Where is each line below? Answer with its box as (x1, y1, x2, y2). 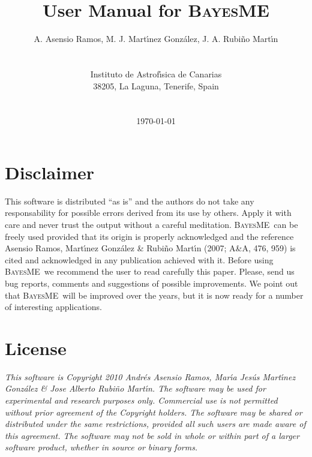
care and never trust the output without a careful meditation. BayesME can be (5, 218, 298, 230)
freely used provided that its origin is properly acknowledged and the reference (5, 230, 294, 242)
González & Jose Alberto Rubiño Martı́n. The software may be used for (5, 382, 266, 395)
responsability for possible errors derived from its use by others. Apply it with (5, 206, 292, 219)
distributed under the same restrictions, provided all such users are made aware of (5, 417, 306, 430)
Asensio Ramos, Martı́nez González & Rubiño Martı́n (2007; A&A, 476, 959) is (5, 242, 296, 254)
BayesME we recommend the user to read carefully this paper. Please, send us (5, 265, 295, 278)
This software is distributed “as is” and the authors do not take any (5, 194, 254, 207)
